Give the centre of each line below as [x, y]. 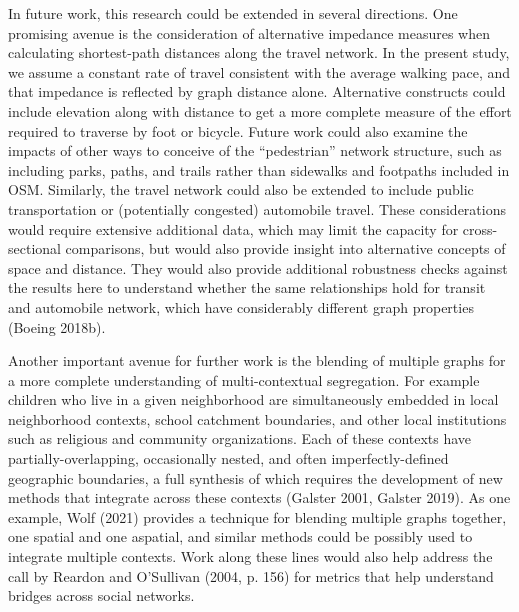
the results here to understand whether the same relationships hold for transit [247, 287]
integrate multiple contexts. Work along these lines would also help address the [250, 556]
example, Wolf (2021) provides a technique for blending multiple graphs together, [257, 516]
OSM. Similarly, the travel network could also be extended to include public [241, 189]
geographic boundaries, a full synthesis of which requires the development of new [255, 477]
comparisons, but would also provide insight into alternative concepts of [285, 248]
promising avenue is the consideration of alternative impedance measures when [249, 32]
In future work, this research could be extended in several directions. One [233, 13]
